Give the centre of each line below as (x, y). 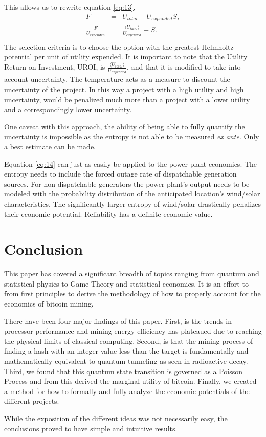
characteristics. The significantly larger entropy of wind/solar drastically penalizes (133, 203)
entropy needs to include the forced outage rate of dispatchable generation (120, 174)
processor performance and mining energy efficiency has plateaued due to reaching (133, 331)
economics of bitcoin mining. (49, 304)
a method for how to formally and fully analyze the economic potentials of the (127, 391)
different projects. (32, 401)
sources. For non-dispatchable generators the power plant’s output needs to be (127, 183)
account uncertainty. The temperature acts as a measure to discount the (117, 79)
